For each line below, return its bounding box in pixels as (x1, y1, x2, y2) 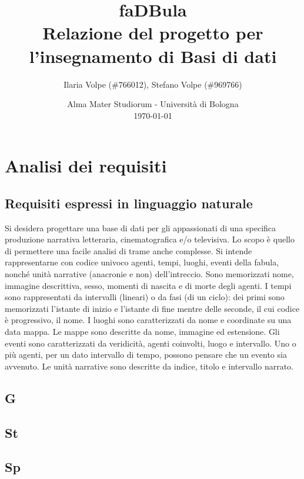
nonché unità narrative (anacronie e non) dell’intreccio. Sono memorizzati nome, (5, 268, 294, 280)
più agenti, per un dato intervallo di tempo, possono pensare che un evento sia (5, 348, 287, 361)
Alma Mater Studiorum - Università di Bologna (67, 98, 239, 110)
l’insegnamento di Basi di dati (29, 44, 277, 68)
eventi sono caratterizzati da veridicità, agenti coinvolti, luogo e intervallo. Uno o (5, 337, 296, 349)
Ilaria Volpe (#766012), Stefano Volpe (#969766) (64, 78, 242, 90)
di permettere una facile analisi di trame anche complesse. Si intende (5, 244, 252, 257)
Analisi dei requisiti (5, 154, 167, 178)
